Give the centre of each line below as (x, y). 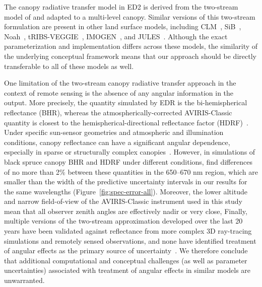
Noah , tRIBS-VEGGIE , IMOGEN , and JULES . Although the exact (116, 36)
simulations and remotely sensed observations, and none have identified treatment (130, 240)
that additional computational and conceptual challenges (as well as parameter (126, 260)
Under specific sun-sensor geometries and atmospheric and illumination (114, 132)
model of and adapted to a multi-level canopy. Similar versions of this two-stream (130, 16)
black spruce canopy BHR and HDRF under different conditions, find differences (128, 161)
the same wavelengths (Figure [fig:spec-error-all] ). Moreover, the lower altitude (126, 191)
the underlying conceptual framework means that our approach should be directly (130, 56)
